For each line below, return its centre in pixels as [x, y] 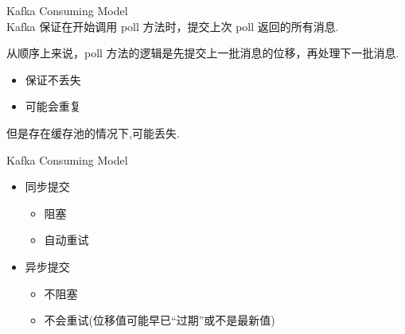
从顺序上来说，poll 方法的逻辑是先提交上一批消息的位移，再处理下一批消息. [203, 53]
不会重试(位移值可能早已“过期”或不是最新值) [160, 320]
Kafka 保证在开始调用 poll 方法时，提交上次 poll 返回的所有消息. [173, 26]
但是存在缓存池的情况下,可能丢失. [93, 132]
